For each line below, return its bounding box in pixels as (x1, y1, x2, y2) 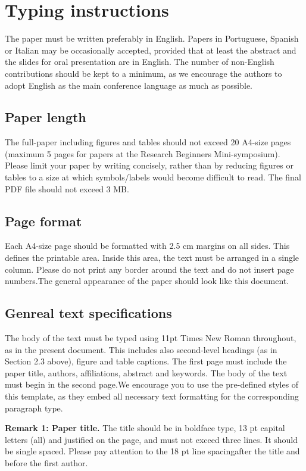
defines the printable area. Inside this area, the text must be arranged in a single (5, 251, 299, 264)
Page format (5, 211, 82, 230)
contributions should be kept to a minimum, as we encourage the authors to (5, 67, 282, 79)
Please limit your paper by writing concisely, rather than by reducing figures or (5, 159, 293, 171)
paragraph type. (5, 401, 63, 414)
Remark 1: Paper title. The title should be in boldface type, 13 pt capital (5, 422, 285, 434)
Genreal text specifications (5, 304, 172, 322)
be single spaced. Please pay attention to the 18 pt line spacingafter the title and (5, 445, 300, 457)
